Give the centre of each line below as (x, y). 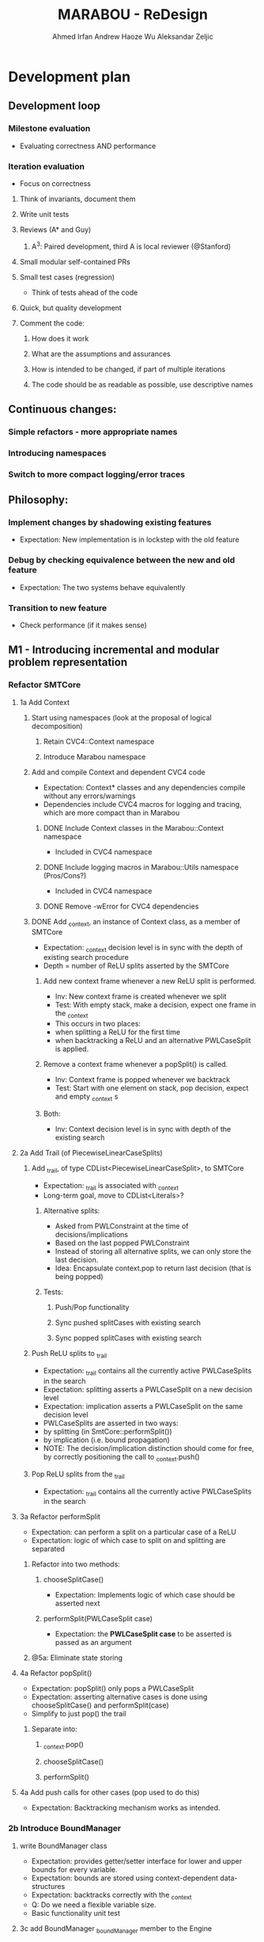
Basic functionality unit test (76, 1913)
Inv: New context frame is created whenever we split (141, 996)
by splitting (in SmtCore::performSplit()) (107, 1432)
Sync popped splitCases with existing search (128, 1338)
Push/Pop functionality (92, 1308)
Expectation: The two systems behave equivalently (102, 587)
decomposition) (57, 725)
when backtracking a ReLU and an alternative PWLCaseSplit (153, 1041)
